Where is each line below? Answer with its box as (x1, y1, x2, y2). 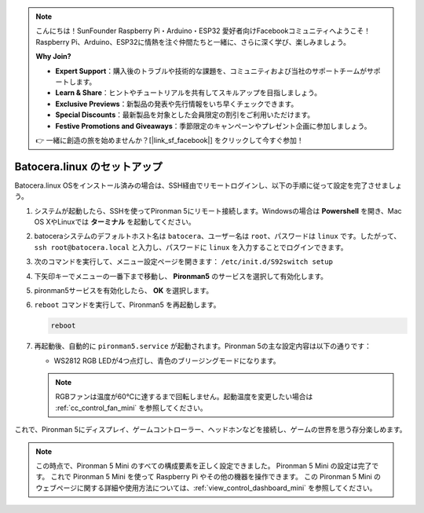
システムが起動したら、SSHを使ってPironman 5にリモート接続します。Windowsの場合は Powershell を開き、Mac (34, 206, 402, 215)
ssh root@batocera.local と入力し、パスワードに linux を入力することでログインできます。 (34, 242, 349, 251)
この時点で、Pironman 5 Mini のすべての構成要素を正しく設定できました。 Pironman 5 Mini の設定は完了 (35, 461, 372, 471)
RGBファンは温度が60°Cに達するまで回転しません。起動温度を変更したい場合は (55, 392, 313, 401)
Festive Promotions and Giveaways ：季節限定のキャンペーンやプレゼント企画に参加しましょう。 (55, 121, 371, 130)
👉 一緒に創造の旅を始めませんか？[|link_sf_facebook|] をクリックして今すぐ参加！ (35, 135, 304, 145)
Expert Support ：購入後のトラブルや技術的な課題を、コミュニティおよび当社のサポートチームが (55, 66, 367, 75)
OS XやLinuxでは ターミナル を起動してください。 (34, 217, 196, 226)
